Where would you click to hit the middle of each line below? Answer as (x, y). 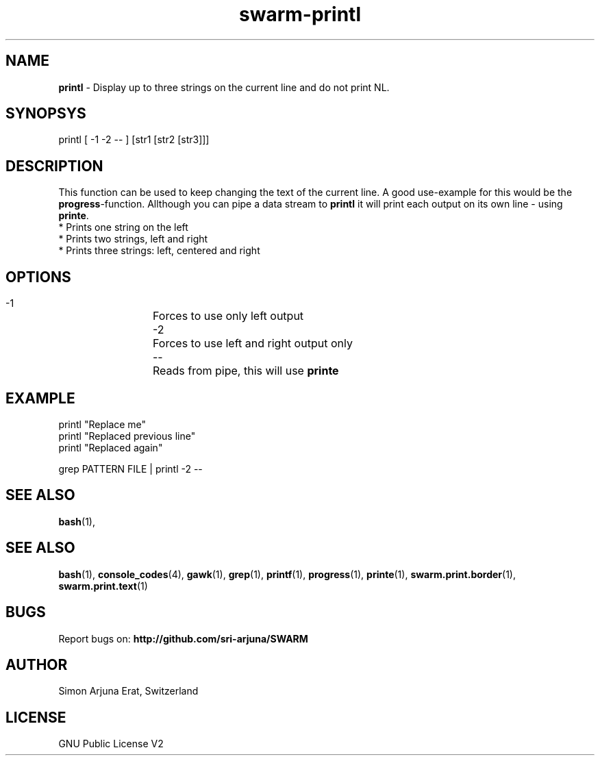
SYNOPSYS (46, 114)
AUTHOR (37, 664)
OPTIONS (38, 277)
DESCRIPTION (54, 166)
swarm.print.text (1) (103, 586)
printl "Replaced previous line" (127, 436)
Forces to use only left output (228, 316)
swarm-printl (300, 14)
